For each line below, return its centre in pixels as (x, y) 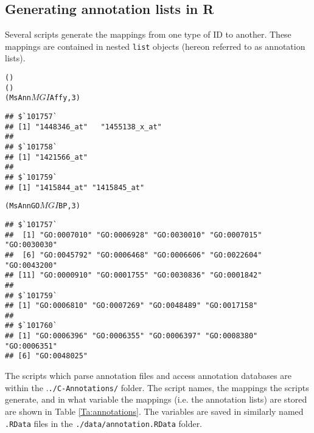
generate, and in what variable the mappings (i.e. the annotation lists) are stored (156, 399)
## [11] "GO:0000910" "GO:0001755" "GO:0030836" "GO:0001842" (134, 275)
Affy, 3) (65, 98)
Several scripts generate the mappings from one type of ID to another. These (148, 34)
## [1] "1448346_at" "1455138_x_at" (83, 127)
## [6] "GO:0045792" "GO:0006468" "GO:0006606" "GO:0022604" (134, 255)
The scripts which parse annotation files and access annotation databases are (148, 376)
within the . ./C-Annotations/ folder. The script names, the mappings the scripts (157, 387)
